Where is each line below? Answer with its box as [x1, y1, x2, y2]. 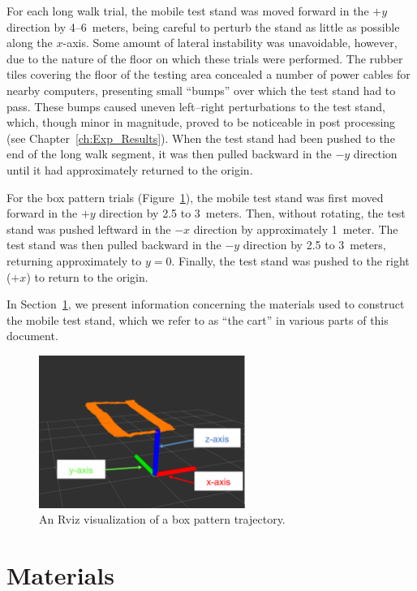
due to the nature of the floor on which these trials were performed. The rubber [6, 50, 403, 67]
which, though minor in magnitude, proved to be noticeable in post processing [6, 114, 396, 131]
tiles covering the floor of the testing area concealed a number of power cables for [6, 66, 411, 83]
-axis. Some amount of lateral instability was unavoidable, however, [62, 34, 398, 51]
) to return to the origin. [26, 268, 148, 285]
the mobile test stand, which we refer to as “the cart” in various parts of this [6, 311, 389, 328]
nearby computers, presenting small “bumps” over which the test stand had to [6, 81, 396, 98]
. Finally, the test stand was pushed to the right [171, 252, 410, 269]
